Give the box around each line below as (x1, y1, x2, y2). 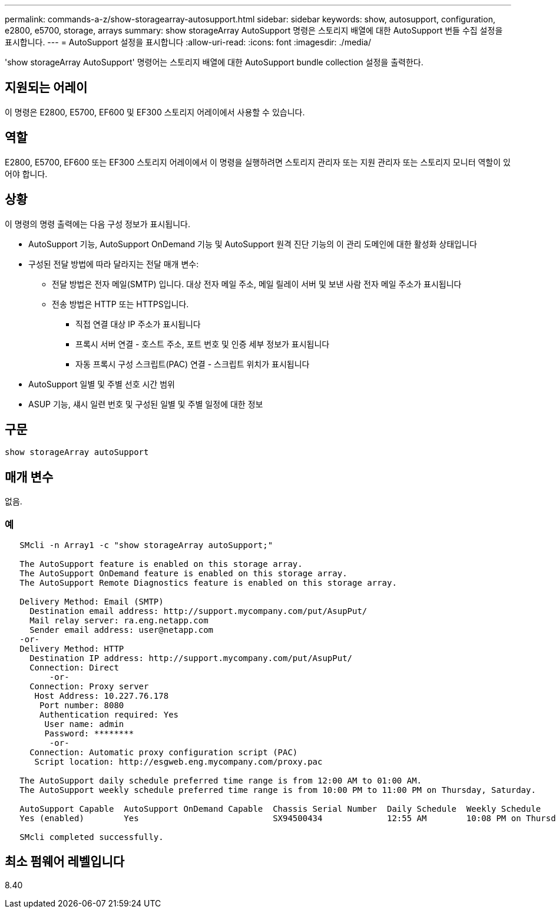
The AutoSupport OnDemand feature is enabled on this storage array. (19, 568, 347, 578)
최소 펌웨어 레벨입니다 (5, 854, 125, 869)
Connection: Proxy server (29, 681, 149, 691)
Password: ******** (44, 728, 134, 738)
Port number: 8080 (39, 700, 124, 710)
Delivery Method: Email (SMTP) (19, 596, 164, 606)
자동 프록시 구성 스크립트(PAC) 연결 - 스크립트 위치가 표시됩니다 (75, 358, 310, 369)
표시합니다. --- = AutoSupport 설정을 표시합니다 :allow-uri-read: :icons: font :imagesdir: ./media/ (5, 37, 371, 47)
